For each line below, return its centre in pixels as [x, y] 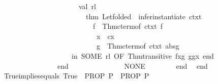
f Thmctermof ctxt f [128, 26]
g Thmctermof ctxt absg [138, 46]
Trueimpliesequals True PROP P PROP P [76, 76]
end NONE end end [132, 66]
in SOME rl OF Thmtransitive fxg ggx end [143, 55]
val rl [87, 6]
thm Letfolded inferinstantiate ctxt [144, 16]
